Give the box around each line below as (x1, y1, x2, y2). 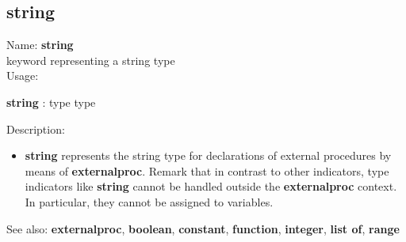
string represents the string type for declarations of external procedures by (25, 147, 392, 164)
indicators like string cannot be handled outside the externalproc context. (25, 178, 397, 195)
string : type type (6, 93, 96, 110)
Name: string (6, 36, 74, 53)
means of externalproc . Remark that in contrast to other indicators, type (25, 162, 389, 179)
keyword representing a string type (6, 51, 175, 68)
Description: (6, 120, 65, 137)
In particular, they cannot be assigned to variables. (25, 193, 274, 210)
